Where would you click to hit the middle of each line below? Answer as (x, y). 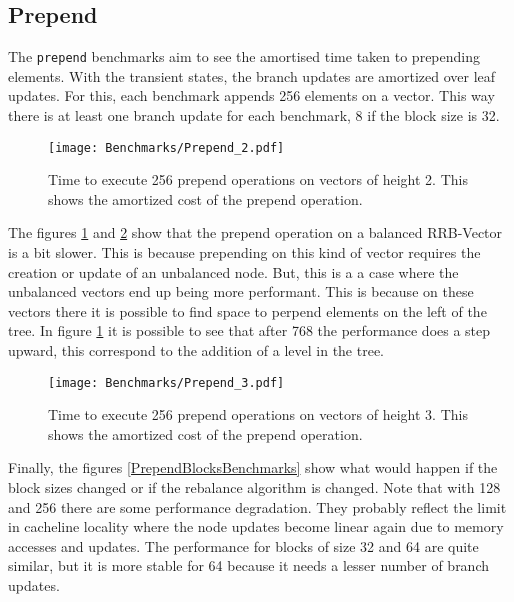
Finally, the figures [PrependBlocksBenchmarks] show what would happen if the (253, 467)
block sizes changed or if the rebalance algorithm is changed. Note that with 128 (254, 487)
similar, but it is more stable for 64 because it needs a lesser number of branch (249, 565)
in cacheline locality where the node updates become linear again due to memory (256, 526)
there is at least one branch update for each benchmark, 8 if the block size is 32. (254, 115)
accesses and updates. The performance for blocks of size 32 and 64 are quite (243, 545)
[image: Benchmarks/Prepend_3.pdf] (166, 382)
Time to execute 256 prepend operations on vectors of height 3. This (258, 414)
